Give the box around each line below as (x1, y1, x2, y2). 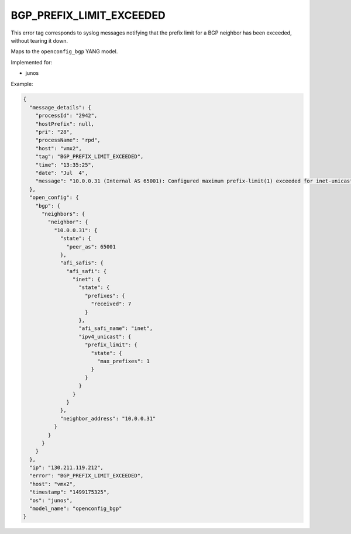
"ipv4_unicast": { (78, 333, 132, 340)
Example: (11, 80, 33, 87)
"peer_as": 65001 (66, 243, 116, 250)
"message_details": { (29, 104, 92, 111)
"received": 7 (91, 301, 132, 307)
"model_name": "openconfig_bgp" (29, 505, 122, 512)
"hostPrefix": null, (35, 120, 95, 127)
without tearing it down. (11, 37, 68, 44)
